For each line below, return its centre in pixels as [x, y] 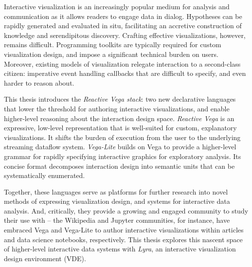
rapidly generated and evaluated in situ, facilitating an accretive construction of [123, 26]
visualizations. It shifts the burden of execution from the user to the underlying [122, 137]
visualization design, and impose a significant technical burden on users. [111, 54]
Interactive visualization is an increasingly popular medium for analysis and [117, 6]
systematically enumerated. [45, 175]
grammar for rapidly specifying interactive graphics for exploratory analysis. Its [123, 156]
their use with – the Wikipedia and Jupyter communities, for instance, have [117, 220]
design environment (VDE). [45, 258]
